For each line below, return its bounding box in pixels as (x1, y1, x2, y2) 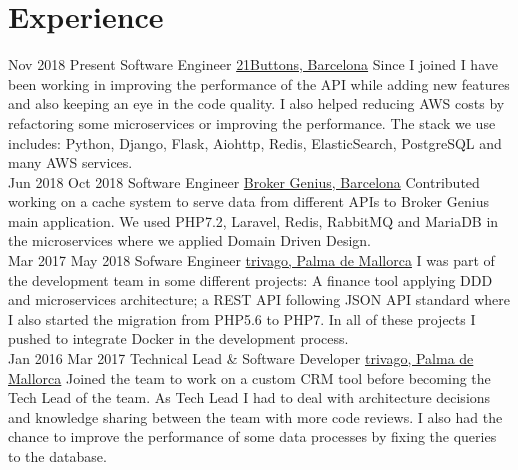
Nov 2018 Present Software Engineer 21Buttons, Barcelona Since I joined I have (8, 54, 498, 75)
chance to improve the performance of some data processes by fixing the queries (8, 426, 497, 447)
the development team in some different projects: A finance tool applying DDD (8, 269, 493, 290)
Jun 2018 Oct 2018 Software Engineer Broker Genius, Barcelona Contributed (8, 171, 480, 192)
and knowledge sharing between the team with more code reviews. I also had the (8, 406, 503, 427)
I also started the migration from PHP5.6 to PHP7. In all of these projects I (8, 308, 476, 329)
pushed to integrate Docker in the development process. (8, 328, 349, 349)
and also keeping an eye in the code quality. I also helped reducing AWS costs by (8, 93, 505, 114)
